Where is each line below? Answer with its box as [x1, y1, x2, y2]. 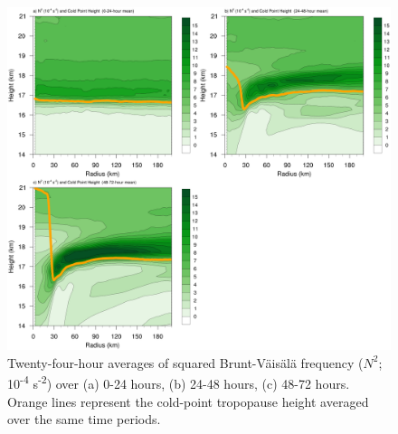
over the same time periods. [7, 410, 161, 429]
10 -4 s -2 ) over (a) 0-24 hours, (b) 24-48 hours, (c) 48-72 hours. [7, 372, 350, 393]
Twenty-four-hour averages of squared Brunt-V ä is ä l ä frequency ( [7, 353, 364, 372]
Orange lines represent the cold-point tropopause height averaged [7, 392, 369, 410]
